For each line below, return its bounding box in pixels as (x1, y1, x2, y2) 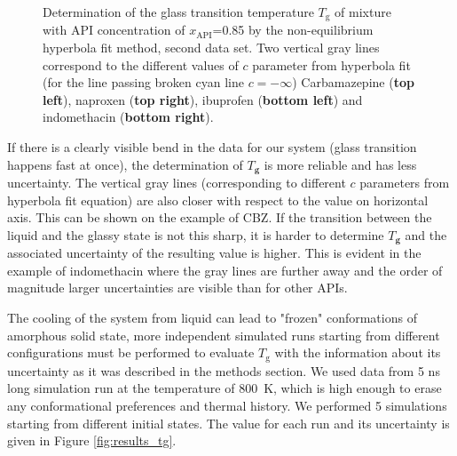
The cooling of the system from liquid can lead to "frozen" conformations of (7, 308, 417, 327)
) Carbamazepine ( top (292, 73, 414, 92)
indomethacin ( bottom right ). (43, 108, 214, 126)
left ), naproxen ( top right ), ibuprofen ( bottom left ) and (43, 90, 363, 108)
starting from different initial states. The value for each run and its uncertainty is (7, 413, 450, 432)
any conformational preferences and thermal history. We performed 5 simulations (7, 396, 447, 414)
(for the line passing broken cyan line (43, 73, 244, 92)
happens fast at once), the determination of (7, 155, 243, 173)
